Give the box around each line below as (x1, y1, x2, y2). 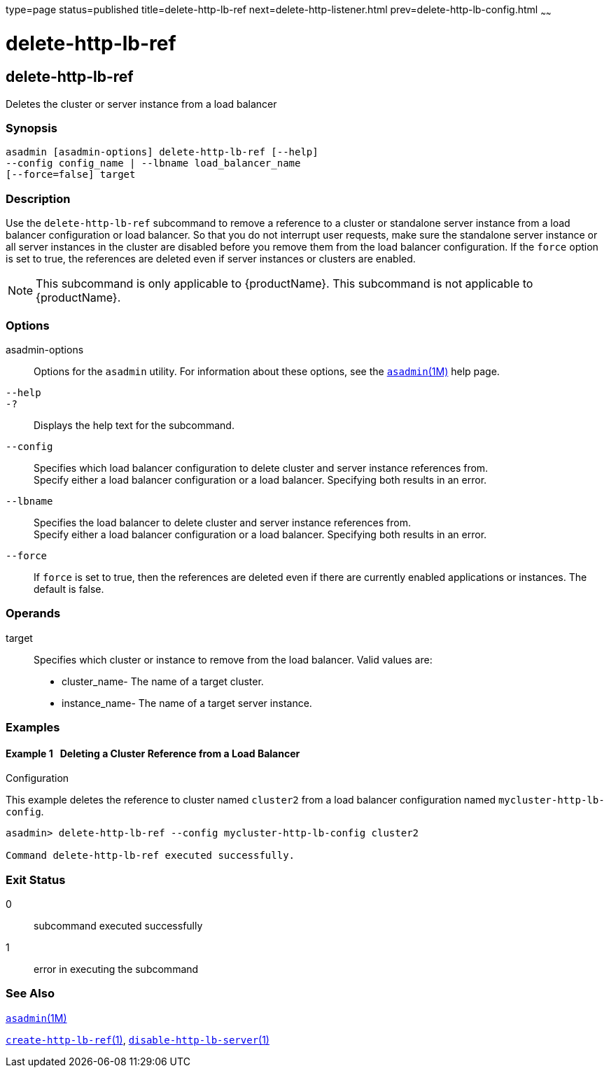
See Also (6, 986, 55, 1001)
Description (6, 191, 71, 206)
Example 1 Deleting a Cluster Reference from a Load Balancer (6, 747, 300, 759)
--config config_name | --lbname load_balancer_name (6, 157, 301, 169)
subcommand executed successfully (34, 920, 203, 932)
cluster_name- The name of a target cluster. (62, 675, 264, 687)
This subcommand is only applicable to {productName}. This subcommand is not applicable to (36, 276, 533, 291)
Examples (6, 720, 60, 735)
